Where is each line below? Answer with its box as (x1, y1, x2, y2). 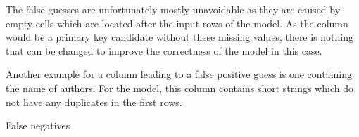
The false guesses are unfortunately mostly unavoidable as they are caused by (6, 2, 341, 16)
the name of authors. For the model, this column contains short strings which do (6, 80, 353, 95)
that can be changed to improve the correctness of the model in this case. (6, 43, 322, 58)
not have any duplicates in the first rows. (6, 94, 182, 109)
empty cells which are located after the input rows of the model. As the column (6, 15, 348, 30)
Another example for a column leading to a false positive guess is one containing (6, 67, 352, 81)
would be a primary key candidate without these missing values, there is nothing (6, 30, 354, 44)
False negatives (6, 118, 70, 133)
